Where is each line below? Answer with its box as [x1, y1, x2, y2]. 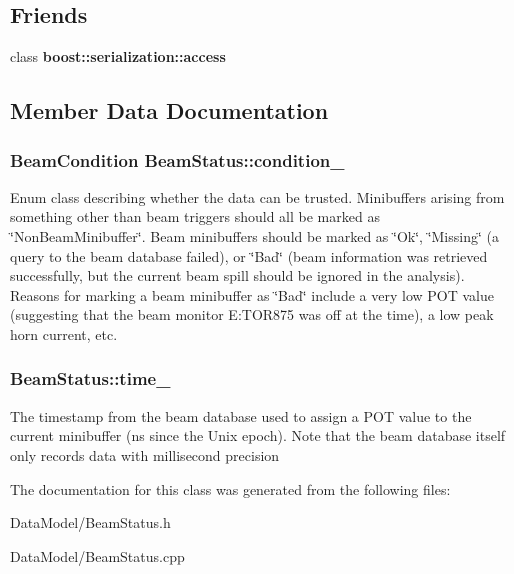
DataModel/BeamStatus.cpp [10, 545, 185, 566]
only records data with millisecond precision [10, 444, 280, 465]
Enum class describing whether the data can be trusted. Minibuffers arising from [10, 186, 505, 207]
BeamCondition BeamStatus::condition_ [10, 147, 345, 172]
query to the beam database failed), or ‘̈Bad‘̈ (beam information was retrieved [10, 245, 488, 266]
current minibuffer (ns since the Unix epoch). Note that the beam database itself [10, 425, 506, 446]
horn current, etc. [10, 323, 118, 344]
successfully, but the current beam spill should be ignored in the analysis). [10, 265, 465, 286]
